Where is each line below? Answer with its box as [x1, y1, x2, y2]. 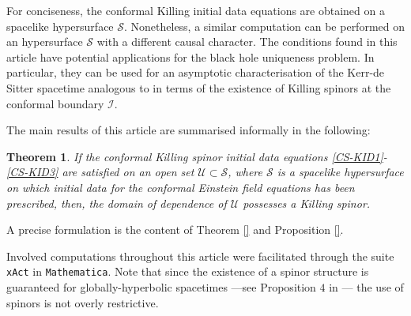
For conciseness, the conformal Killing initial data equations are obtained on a [6, 2, 385, 18]
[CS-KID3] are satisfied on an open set [6, 164, 194, 180]
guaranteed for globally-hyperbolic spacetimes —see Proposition [6, 278, 316, 295]
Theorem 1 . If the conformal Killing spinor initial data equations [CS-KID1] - [6, 148, 387, 164]
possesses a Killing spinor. [243, 194, 371, 211]
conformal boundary [6, 95, 104, 111]
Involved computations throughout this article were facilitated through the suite [6, 247, 394, 264]
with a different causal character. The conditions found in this [96, 33, 398, 50]
